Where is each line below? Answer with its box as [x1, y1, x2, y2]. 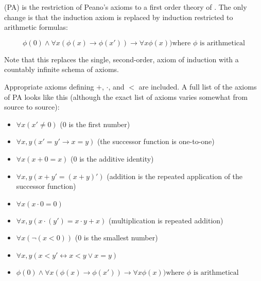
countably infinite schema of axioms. [4, 64, 119, 75]
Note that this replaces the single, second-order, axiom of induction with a [4, 54, 239, 64]
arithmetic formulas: [4, 22, 68, 32]
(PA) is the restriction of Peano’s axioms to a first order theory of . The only [4, 2, 247, 12]
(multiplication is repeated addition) [108, 215, 223, 225]
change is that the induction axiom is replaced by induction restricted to [4, 11, 233, 22]
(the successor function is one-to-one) [97, 136, 215, 147]
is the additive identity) [79, 153, 154, 164]
